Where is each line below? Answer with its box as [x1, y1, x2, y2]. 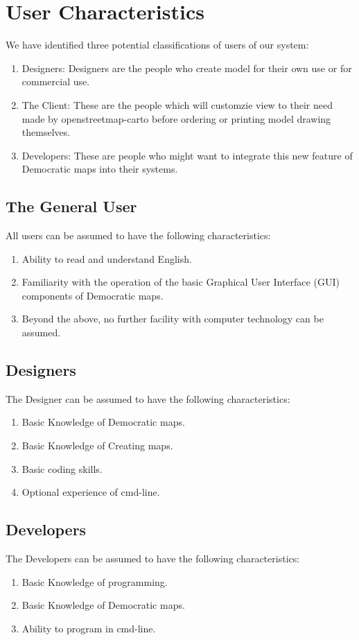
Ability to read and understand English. [21, 251, 192, 266]
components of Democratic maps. [21, 288, 164, 302]
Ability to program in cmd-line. [21, 621, 156, 635]
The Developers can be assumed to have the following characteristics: [6, 551, 300, 566]
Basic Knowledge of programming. [21, 574, 168, 589]
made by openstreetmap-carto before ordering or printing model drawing [21, 111, 331, 126]
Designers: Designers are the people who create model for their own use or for [21, 60, 352, 75]
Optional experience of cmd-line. [21, 485, 160, 499]
